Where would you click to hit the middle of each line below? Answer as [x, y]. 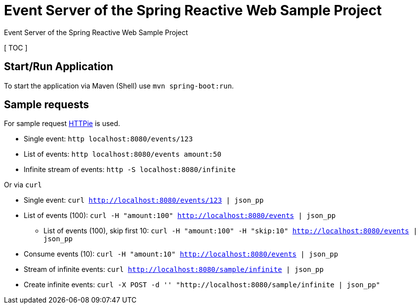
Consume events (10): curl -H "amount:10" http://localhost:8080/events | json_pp [181, 254]
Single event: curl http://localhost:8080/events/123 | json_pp [144, 200]
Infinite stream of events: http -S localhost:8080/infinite [130, 170]
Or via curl [23, 185]
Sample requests [46, 105]
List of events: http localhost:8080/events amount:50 [123, 154]
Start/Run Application [59, 67]
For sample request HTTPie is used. [62, 124]
